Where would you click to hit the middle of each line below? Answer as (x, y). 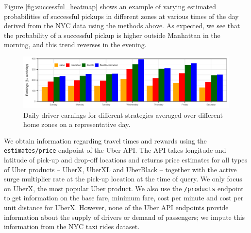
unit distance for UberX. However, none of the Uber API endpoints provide (116, 207)
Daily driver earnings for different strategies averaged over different (123, 115)
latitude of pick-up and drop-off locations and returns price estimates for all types (126, 160)
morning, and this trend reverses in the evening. (75, 45)
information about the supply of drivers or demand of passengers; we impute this (125, 217)
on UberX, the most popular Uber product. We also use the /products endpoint (124, 188)
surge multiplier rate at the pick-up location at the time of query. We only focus (123, 179)
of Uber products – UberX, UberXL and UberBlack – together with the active (120, 169)
